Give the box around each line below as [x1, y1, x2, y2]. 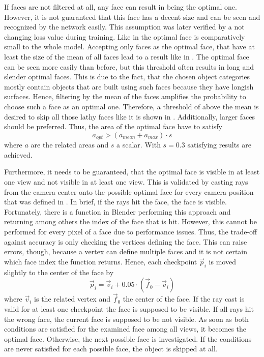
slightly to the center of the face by [4, 266, 114, 277]
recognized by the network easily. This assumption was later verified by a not [4, 21, 245, 32]
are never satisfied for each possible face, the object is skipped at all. [4, 343, 218, 354]
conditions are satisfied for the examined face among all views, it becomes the [4, 323, 247, 334]
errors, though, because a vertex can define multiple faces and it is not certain [4, 246, 248, 257]
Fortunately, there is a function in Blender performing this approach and [4, 206, 231, 217]
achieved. [4, 149, 33, 160]
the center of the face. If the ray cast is [123, 293, 245, 304]
